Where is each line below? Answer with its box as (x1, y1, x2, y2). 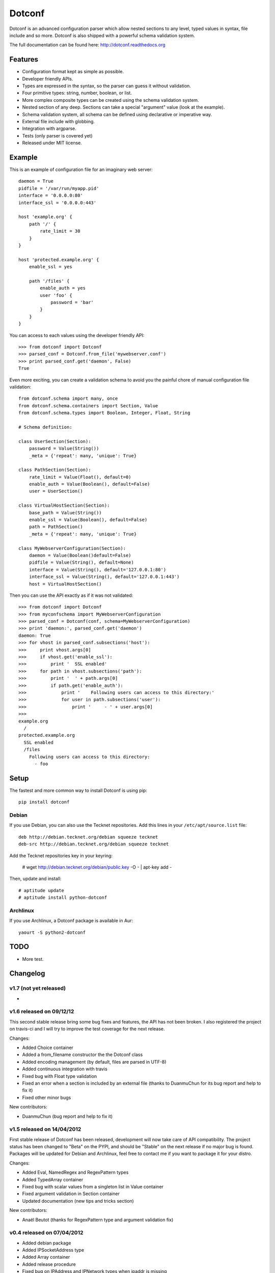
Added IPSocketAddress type (22, 1247, 84, 1253)
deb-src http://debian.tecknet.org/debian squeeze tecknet (18, 841, 169, 847)
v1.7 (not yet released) (9, 985, 66, 992)
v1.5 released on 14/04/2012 (9, 1126, 81, 1133)
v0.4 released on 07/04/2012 (9, 1229, 84, 1236)
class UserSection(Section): (18, 438, 91, 444)
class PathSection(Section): (18, 467, 91, 473)
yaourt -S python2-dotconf (18, 929, 86, 935)
